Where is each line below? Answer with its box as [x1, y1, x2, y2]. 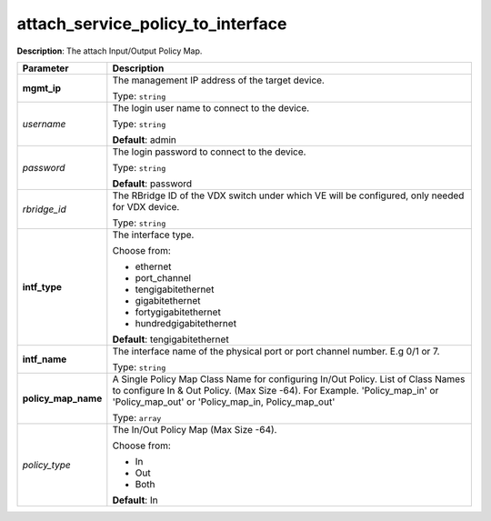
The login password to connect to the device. [112, 145, 306, 158]
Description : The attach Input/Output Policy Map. [16, 45, 203, 56]
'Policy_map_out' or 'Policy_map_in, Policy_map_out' [112, 396, 336, 408]
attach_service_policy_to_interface [16, 14, 287, 34]
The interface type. [112, 228, 195, 241]
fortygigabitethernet [135, 306, 222, 318]
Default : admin [112, 133, 176, 145]
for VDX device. [112, 200, 180, 213]
